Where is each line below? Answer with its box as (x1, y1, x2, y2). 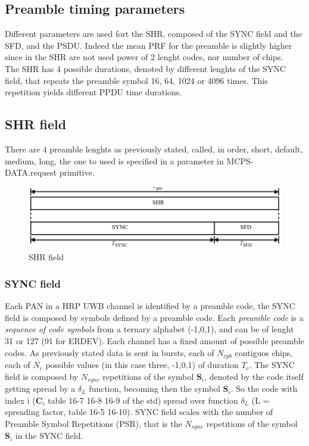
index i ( (5, 394, 36, 406)
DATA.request (5, 166, 57, 179)
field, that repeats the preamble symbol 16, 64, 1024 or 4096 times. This (5, 74, 268, 86)
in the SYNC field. (15, 429, 83, 442)
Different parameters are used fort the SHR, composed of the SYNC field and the (5, 27, 302, 40)
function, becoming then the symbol (89, 382, 220, 395)
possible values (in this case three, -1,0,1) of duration (45, 358, 239, 371)
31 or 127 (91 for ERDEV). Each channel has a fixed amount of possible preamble (5, 335, 304, 347)
